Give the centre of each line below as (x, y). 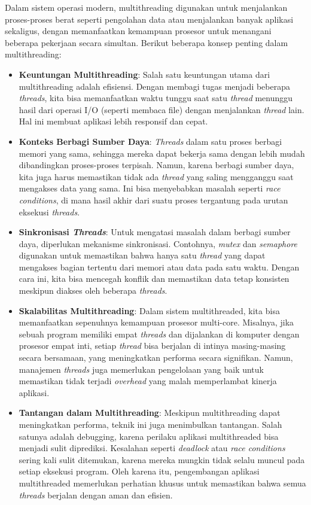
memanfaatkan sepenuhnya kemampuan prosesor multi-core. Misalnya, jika (156, 322)
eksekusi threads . (49, 212)
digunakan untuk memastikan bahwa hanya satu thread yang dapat (142, 255)
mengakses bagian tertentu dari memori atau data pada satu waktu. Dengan (159, 267)
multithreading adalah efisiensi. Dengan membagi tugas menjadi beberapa (155, 86)
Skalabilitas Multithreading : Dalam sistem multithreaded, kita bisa (149, 310)
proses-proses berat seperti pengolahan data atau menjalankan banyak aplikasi (149, 19)
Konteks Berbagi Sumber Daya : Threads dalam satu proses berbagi (150, 141)
